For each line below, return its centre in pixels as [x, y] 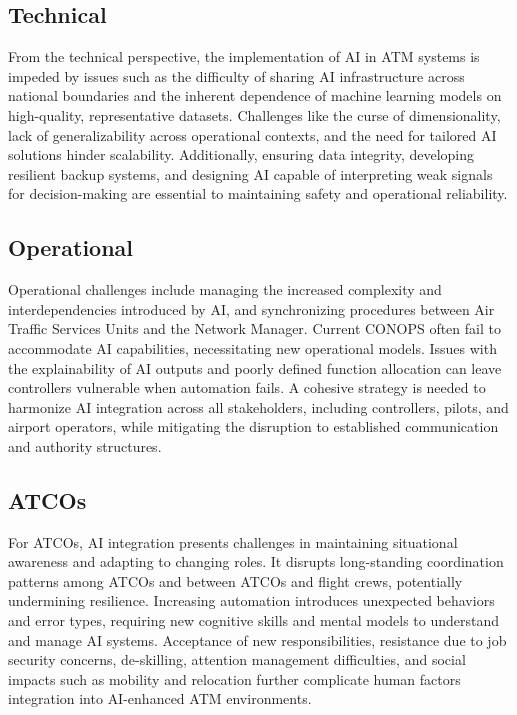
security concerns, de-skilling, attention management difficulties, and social [237, 659]
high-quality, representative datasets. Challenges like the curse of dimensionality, [254, 114]
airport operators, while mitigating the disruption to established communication [253, 426]
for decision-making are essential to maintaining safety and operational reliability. [258, 193]
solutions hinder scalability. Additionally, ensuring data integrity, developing [241, 154]
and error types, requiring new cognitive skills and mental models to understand [254, 620]
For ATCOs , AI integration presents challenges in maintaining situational [233, 541]
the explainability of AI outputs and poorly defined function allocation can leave [255, 367]
